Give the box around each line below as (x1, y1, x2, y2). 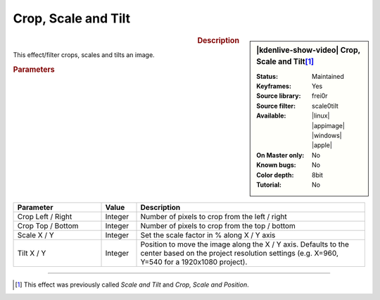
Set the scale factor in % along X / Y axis (140, 230, 276, 240)
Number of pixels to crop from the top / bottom (140, 221, 296, 231)
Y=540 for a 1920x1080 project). (140, 257, 248, 267)
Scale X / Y (17, 230, 54, 240)
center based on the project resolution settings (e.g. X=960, (140, 249, 339, 258)
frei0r (312, 92, 328, 100)
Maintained (312, 72, 345, 80)
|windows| (312, 131, 342, 140)
